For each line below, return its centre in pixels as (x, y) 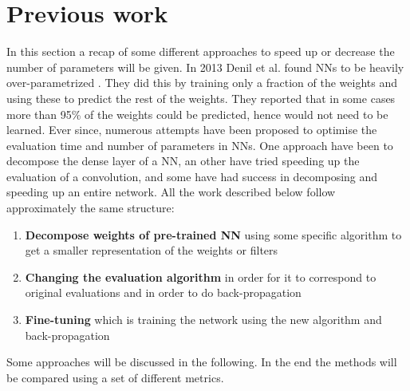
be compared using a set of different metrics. (115, 377)
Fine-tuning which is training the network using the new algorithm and (203, 320)
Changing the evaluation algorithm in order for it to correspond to (201, 276)
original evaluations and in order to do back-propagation (163, 292)
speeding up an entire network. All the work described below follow (171, 192)
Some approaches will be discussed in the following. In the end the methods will (202, 362)
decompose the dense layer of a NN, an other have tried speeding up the (183, 161)
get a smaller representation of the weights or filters (152, 250)
